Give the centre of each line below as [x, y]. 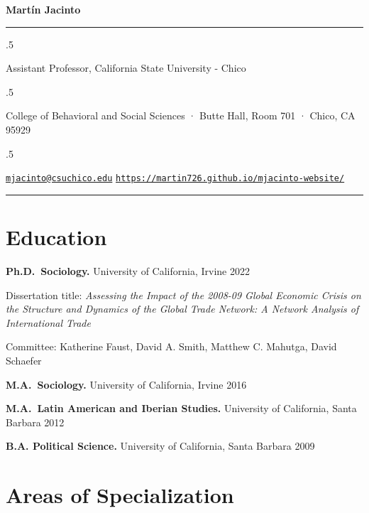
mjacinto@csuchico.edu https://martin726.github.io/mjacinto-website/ [175, 179]
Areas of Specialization [120, 495]
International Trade [48, 322]
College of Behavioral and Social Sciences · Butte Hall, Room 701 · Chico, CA [181, 115]
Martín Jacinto [43, 9]
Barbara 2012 [35, 422]
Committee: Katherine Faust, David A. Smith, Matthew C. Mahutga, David [171, 346]
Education [56, 237]
